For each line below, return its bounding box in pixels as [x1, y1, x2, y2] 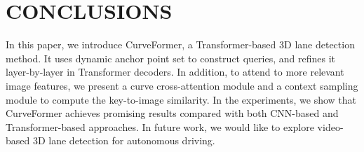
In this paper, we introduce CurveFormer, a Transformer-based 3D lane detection [6, 37, 355, 52]
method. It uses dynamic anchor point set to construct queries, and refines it [6, 50, 335, 65]
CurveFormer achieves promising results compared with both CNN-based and [6, 106, 339, 120]
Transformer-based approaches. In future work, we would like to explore [6, 119, 314, 134]
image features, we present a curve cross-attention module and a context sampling [6, 78, 358, 92]
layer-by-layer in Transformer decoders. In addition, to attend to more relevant [6, 64, 344, 79]
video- [317, 119, 344, 134]
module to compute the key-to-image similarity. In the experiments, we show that [6, 92, 356, 106]
